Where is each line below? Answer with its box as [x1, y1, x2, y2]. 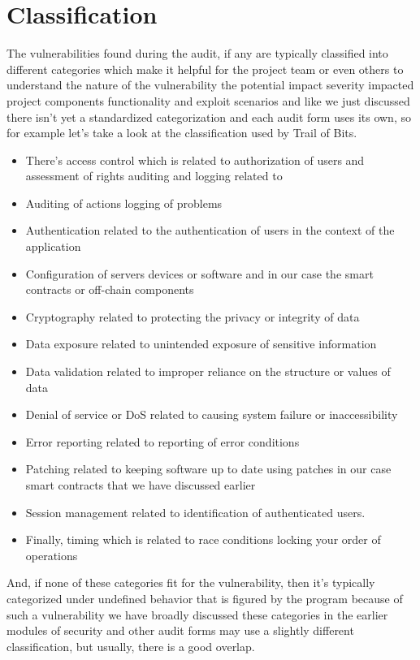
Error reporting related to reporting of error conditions [25, 433, 300, 450]
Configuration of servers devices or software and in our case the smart [25, 265, 374, 282]
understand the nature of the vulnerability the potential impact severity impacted [6, 76, 414, 93]
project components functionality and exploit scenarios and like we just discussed [6, 92, 410, 109]
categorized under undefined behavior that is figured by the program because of [6, 589, 403, 606]
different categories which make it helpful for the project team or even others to [6, 60, 404, 77]
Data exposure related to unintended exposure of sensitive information [25, 335, 377, 352]
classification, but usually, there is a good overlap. [6, 637, 255, 654]
